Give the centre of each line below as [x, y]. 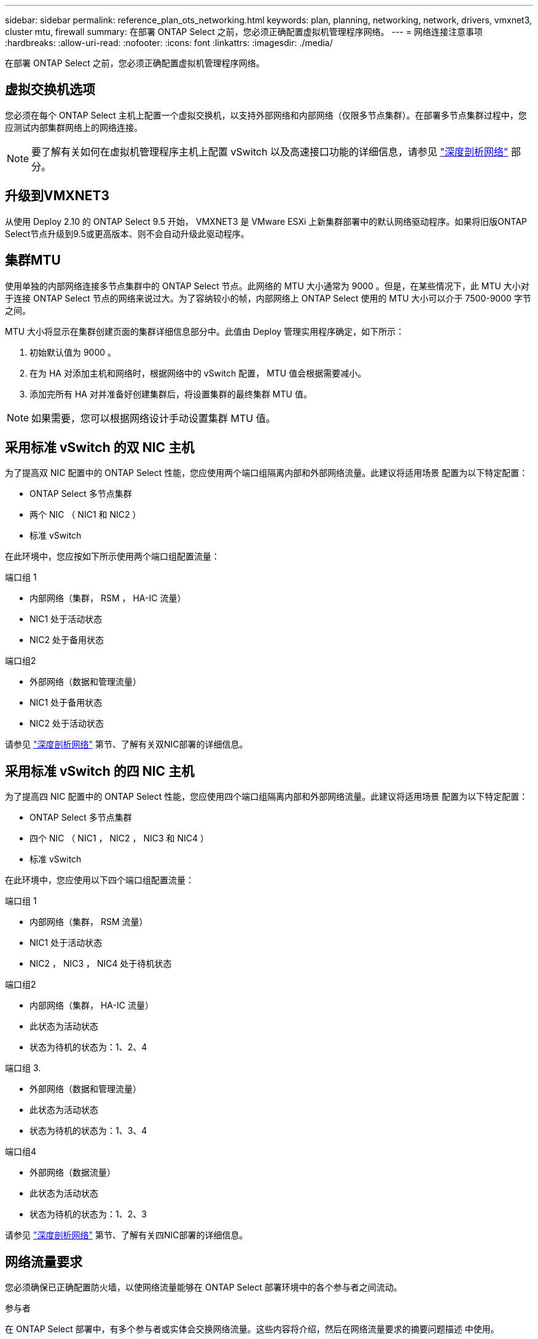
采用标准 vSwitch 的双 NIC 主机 [100, 447]
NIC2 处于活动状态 [67, 724]
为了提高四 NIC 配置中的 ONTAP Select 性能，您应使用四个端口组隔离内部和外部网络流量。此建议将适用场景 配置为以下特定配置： [267, 797]
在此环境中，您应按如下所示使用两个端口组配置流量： [112, 556]
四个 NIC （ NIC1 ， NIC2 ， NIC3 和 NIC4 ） [119, 838]
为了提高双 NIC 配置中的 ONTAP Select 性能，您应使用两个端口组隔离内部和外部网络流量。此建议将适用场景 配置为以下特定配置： [267, 473]
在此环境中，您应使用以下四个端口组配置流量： [99, 880]
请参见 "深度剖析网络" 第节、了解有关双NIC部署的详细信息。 [127, 744]
